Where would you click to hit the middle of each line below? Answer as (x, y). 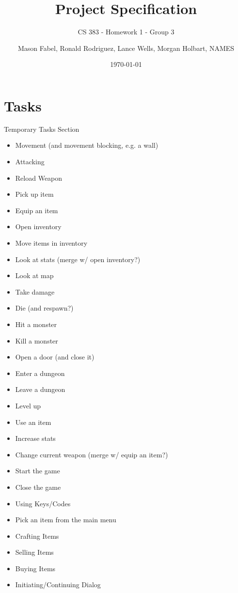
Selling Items (34, 552)
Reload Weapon (39, 178)
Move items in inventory (51, 243)
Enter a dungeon (40, 373)
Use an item (33, 422)
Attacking (30, 162)
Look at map (34, 275)
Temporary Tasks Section (42, 129)
